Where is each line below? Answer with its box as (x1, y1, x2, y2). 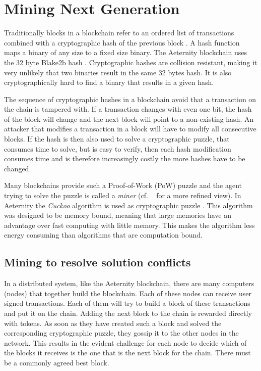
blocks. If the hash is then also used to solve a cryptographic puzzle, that (4, 133, 230, 144)
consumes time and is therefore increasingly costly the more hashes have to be (4, 153, 245, 164)
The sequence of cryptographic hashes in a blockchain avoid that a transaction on (4, 94, 256, 104)
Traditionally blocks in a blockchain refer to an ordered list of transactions (4, 27, 234, 38)
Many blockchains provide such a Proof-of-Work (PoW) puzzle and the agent (4, 180, 242, 191)
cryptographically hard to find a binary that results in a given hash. (4, 77, 214, 87)
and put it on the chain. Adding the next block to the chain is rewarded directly (4, 307, 252, 318)
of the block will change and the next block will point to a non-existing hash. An (4, 113, 254, 124)
